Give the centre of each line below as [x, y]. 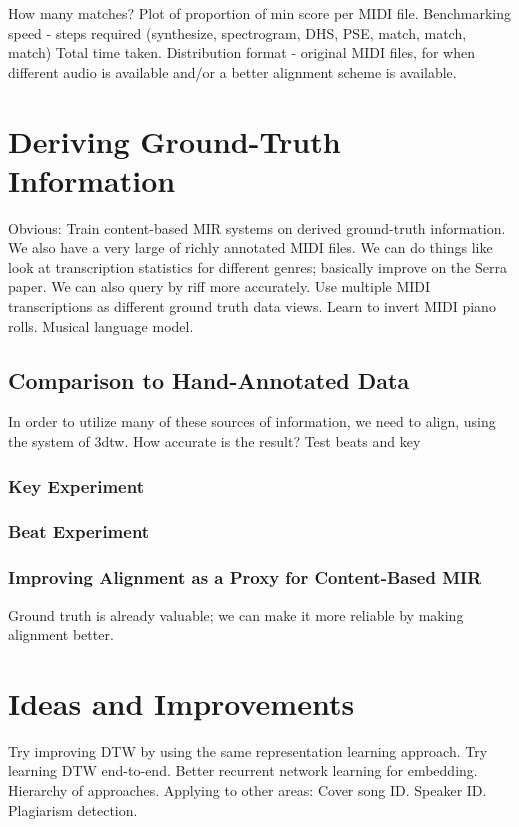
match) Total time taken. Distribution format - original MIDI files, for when [241, 52]
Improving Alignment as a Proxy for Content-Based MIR [245, 577]
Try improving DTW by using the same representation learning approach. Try [248, 750]
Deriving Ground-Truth [174, 140]
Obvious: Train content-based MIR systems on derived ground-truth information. [257, 227]
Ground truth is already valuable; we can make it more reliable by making [236, 614]
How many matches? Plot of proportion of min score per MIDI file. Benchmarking [259, 13]
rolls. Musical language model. [101, 325]
